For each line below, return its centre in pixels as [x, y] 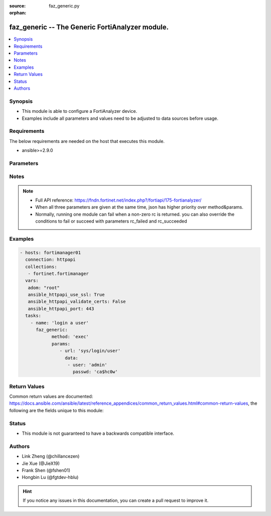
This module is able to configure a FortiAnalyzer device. [80, 111]
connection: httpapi [50, 260]
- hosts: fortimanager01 [50, 252]
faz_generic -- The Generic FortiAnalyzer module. [89, 27]
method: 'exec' [70, 337]
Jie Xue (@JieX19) [41, 463]
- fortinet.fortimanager [58, 274]
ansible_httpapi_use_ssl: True [66, 295]
